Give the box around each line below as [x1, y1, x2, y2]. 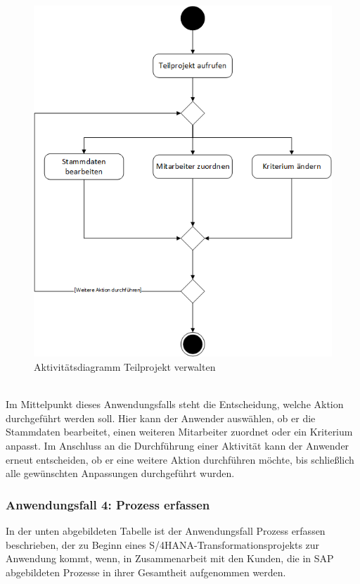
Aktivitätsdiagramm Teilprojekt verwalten [34, 359, 216, 374]
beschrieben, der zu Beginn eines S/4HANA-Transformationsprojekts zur [6, 537, 320, 552]
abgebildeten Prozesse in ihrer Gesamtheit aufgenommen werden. [6, 564, 286, 579]
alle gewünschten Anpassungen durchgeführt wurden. [6, 466, 235, 481]
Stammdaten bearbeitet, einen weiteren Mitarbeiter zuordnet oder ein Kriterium [6, 424, 353, 439]
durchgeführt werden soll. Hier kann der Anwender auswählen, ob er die [6, 410, 316, 425]
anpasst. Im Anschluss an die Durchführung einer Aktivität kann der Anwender [6, 438, 349, 452]
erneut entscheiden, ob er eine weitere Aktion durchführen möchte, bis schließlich [6, 452, 354, 466]
